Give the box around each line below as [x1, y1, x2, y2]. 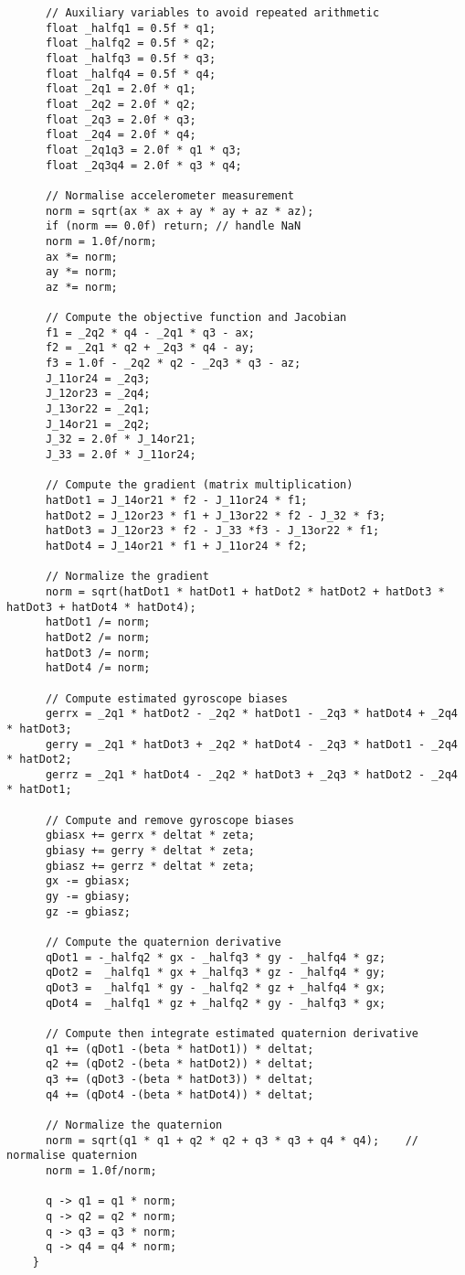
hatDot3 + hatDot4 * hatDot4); [6, 600, 196, 614]
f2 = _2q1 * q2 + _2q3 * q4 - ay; [45, 341, 256, 355]
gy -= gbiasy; [45, 890, 132, 904]
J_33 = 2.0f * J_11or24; [45, 448, 196, 462]
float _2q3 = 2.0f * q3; [45, 112, 196, 126]
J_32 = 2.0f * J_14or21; [45, 433, 196, 446]
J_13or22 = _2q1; [45, 402, 151, 416]
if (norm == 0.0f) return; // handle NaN [45, 220, 301, 233]
